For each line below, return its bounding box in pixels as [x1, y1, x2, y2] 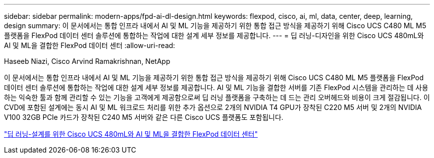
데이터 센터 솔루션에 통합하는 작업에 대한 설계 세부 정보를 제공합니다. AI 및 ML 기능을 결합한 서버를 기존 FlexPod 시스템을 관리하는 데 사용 [4, 83, 429, 92]
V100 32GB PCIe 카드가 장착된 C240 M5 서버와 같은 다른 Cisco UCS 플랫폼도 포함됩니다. [4, 113, 283, 121]
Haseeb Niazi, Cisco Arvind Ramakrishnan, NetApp [4, 57, 170, 65]
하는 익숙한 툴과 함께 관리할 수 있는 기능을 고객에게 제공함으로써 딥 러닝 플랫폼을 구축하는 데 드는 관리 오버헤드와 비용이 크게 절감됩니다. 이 [4, 93, 430, 102]
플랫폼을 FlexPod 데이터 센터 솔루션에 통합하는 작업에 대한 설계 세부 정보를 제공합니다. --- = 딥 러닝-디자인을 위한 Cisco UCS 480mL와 [4, 31, 424, 40]
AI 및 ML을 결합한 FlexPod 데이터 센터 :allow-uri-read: [4, 41, 175, 50]
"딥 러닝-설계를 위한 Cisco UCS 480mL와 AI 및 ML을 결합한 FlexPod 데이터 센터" [4, 130, 258, 138]
